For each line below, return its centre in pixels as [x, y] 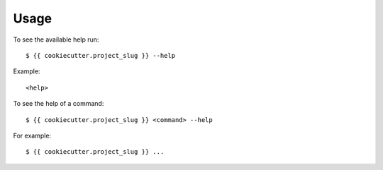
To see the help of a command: [59, 104]
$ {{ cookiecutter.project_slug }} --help [101, 55]
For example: [32, 135]
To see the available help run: [56, 40]
